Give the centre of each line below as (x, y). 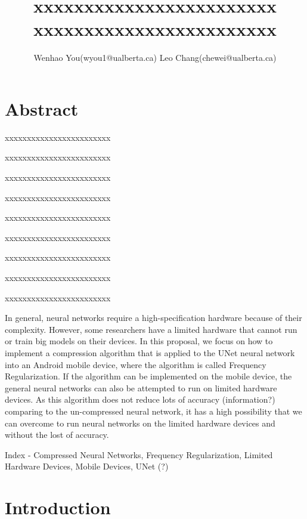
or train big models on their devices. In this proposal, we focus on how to (139, 341)
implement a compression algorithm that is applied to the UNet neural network (150, 352)
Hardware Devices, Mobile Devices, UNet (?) (87, 466)
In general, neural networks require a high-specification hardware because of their (153, 318)
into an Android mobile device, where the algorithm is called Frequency (136, 364)
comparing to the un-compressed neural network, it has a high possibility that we (153, 411)
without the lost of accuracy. (57, 435)
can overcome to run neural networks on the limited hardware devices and (140, 423)
